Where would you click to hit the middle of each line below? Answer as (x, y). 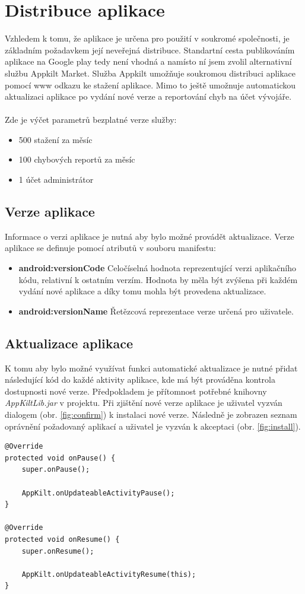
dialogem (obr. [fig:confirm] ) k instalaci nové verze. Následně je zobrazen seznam (151, 414)
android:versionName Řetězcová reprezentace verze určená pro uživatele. (156, 311)
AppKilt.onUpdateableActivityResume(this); (109, 574)
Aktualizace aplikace (69, 343)
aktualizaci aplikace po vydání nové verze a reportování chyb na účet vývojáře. (148, 96)
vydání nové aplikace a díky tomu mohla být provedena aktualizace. (142, 291)
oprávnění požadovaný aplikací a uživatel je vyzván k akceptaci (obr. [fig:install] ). (153, 426)
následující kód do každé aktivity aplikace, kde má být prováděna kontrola (140, 379)
